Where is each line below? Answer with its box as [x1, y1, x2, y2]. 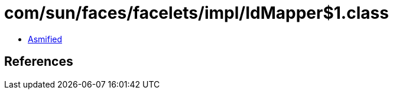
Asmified [28, 33, 63, 44]
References [4, 54, 73, 69]
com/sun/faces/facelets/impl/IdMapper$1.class [4, 3, 389, 23]
